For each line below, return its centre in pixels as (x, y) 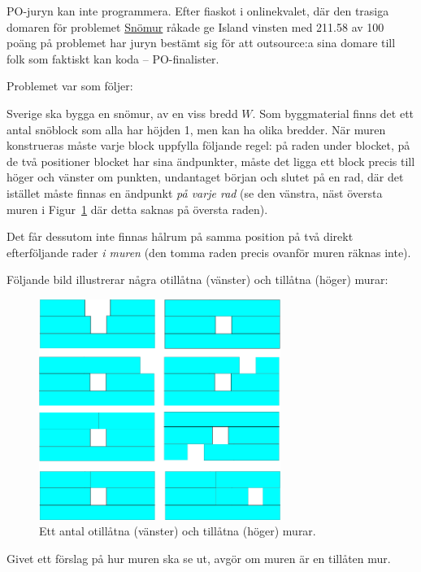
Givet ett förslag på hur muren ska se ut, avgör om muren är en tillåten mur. (199, 559)
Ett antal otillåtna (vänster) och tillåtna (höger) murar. (178, 531)
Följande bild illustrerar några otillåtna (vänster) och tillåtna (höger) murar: (197, 279)
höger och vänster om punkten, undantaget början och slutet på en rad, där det (205, 177)
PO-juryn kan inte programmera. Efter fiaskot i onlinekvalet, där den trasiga (198, 11)
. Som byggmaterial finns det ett (333, 113)
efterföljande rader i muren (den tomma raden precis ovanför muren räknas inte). (209, 252)
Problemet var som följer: (70, 86)
